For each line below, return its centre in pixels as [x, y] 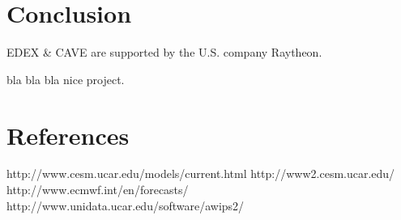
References [68, 135]
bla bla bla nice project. [66, 79]
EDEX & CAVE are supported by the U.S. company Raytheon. [164, 52]
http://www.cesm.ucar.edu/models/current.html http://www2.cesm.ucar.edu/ [201, 173]
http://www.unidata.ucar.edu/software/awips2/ [126, 205]
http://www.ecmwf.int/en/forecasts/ [98, 190]
